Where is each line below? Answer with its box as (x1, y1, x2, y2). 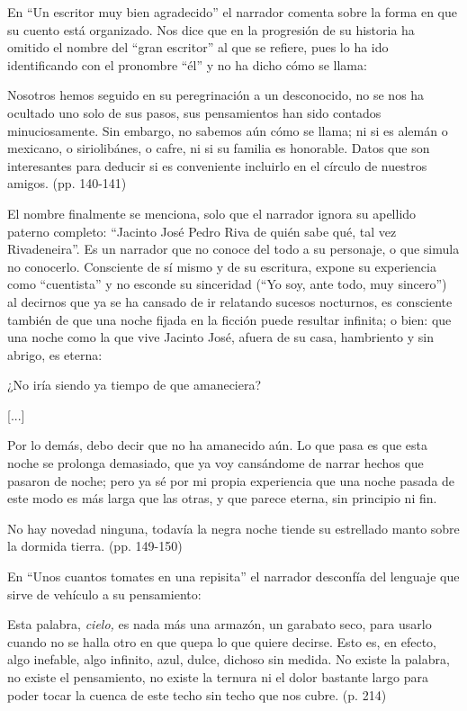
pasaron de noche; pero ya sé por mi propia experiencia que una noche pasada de (7, 471, 455, 490)
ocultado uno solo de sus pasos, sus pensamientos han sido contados (7, 103, 382, 121)
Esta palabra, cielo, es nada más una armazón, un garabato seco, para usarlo (7, 615, 432, 634)
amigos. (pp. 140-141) (7, 174, 127, 193)
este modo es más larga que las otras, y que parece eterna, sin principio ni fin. (7, 489, 437, 508)
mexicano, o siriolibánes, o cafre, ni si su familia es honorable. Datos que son (7, 139, 430, 157)
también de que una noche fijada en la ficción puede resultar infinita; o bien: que (7, 310, 452, 328)
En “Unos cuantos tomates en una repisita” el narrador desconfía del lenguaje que (7, 567, 460, 586)
